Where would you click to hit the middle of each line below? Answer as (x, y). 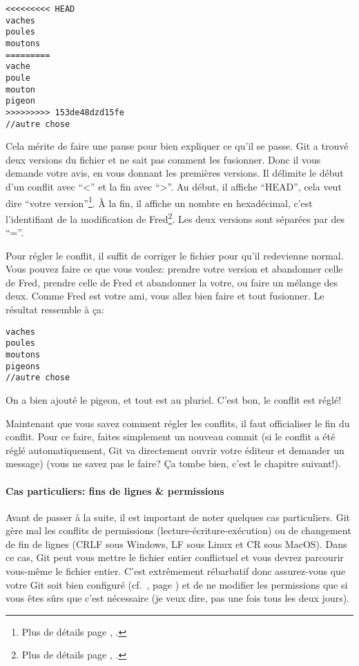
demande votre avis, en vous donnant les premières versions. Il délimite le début (175, 173)
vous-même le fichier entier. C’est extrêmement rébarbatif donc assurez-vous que (176, 571)
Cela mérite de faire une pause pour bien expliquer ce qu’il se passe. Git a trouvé (177, 146)
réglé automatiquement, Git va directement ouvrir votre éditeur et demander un (175, 450)
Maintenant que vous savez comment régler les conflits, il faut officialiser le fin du (178, 423)
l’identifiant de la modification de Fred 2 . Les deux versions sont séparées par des (175, 217)
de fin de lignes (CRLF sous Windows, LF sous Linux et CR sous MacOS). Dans (176, 543)
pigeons (23, 366)
